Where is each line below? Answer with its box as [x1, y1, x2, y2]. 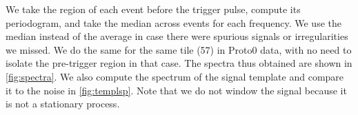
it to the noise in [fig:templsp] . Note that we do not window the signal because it [6, 83, 347, 97]
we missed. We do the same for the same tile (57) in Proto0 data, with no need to [6, 42, 352, 56]
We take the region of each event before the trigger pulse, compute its [6, 2, 301, 16]
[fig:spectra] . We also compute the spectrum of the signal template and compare [6, 69, 344, 83]
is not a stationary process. [6, 96, 120, 111]
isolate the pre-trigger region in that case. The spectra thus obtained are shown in [6, 56, 352, 70]
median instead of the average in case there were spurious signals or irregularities [6, 29, 348, 43]
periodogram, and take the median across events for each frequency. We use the [6, 15, 341, 30]
